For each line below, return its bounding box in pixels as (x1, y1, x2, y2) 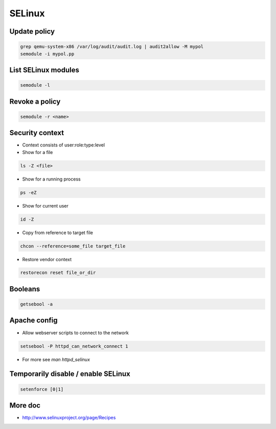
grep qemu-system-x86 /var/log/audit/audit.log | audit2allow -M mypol (20, 44, 204, 49)
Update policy (9, 27, 55, 36)
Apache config (9, 316, 58, 325)
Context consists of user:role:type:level (22, 142, 105, 148)
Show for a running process (22, 176, 81, 182)
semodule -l (20, 82, 51, 88)
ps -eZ (20, 189, 37, 195)
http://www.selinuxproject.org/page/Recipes (22, 415, 116, 421)
